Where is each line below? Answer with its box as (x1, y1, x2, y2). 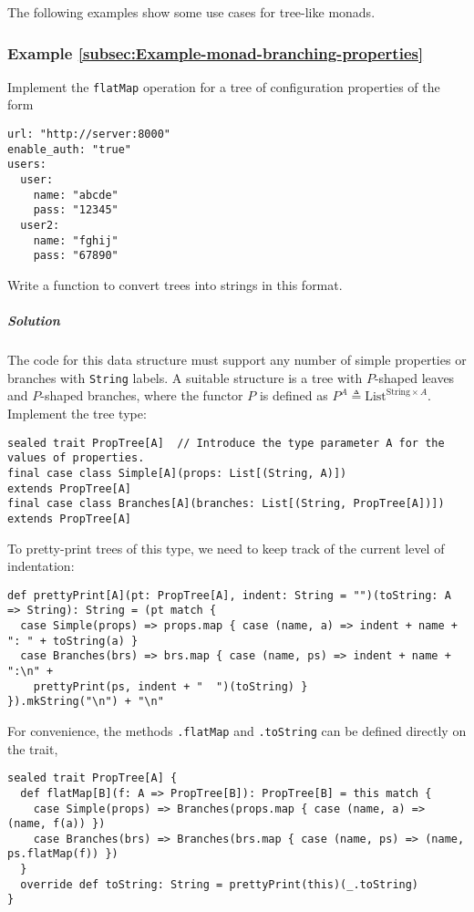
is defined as (259, 386, 328, 405)
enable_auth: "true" (7, 142, 132, 156)
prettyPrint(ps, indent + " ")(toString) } (33, 679, 308, 693)
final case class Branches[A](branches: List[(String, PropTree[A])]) (7, 497, 445, 511)
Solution (7, 311, 60, 330)
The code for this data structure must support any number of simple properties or (7, 350, 467, 369)
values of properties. (7, 451, 145, 465)
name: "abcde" (33, 188, 118, 202)
